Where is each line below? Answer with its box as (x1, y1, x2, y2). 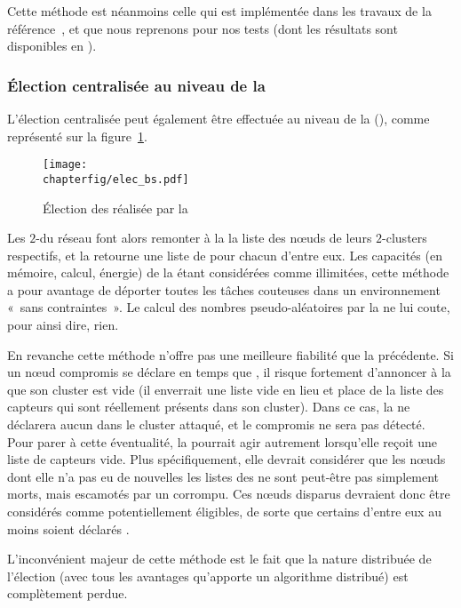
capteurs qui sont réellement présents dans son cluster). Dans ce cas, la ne (7, 397, 410, 416)
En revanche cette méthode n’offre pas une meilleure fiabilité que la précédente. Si (7, 345, 454, 364)
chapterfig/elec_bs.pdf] (43, 172, 189, 186)
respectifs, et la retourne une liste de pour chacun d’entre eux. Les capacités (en (7, 245, 442, 264)
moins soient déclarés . (7, 519, 130, 538)
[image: (43, 158, 88, 172)
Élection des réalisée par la (43, 198, 188, 217)
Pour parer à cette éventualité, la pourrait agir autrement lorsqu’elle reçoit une (7, 432, 438, 451)
